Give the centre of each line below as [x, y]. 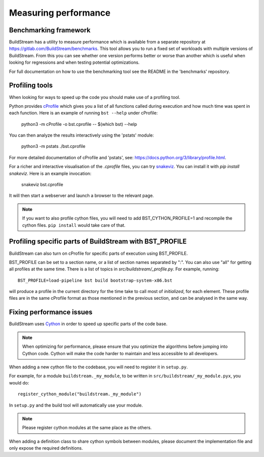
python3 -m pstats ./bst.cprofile [53, 146]
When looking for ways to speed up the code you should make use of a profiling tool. [95, 97]
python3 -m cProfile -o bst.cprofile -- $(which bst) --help [79, 124]
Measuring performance [60, 13]
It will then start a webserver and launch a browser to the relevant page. [81, 195]
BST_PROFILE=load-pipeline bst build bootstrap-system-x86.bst [95, 280]
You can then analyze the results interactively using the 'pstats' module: [81, 135]
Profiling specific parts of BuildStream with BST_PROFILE [98, 242]
